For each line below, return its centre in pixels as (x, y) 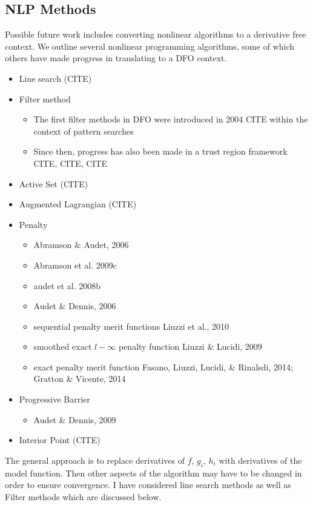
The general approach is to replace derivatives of (95, 460)
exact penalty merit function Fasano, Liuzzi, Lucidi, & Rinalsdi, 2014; (163, 366)
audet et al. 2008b (67, 285)
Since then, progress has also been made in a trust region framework (160, 151)
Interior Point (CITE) (60, 440)
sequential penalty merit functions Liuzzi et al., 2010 (131, 326)
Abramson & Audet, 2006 (81, 245)
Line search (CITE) (55, 78)
